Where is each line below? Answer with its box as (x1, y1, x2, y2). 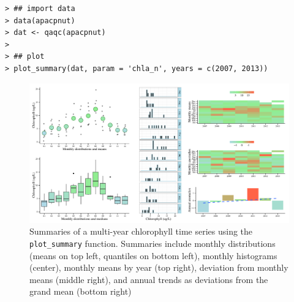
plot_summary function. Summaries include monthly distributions (29, 236, 276, 249)
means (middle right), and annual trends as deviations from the (29, 273, 268, 285)
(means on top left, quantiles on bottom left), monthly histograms (29, 249, 277, 262)
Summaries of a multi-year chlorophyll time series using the (29, 225, 253, 238)
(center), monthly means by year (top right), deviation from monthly (29, 261, 288, 274)
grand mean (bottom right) (29, 285, 132, 298)
